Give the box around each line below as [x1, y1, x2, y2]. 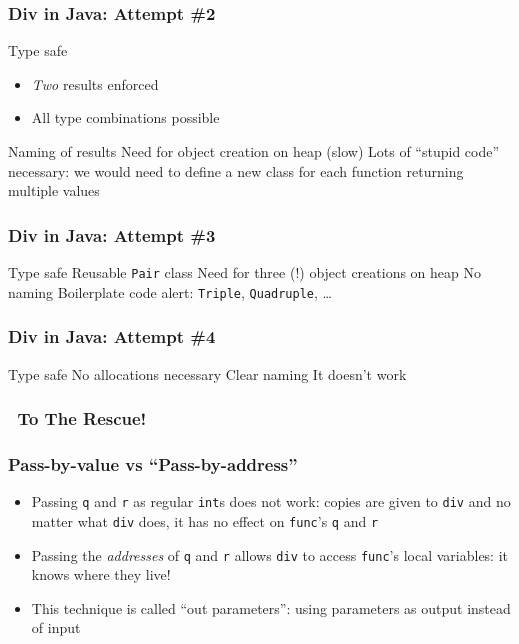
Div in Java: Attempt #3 [8, 222, 216, 247]
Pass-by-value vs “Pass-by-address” [8, 451, 298, 476]
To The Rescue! [17, 406, 147, 431]
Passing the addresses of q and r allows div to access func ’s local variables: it [31, 544, 509, 565]
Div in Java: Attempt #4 [8, 324, 216, 349]
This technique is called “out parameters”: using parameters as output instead [31, 597, 511, 618]
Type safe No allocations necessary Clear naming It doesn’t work [8, 363, 407, 384]
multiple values [8, 180, 100, 201]
